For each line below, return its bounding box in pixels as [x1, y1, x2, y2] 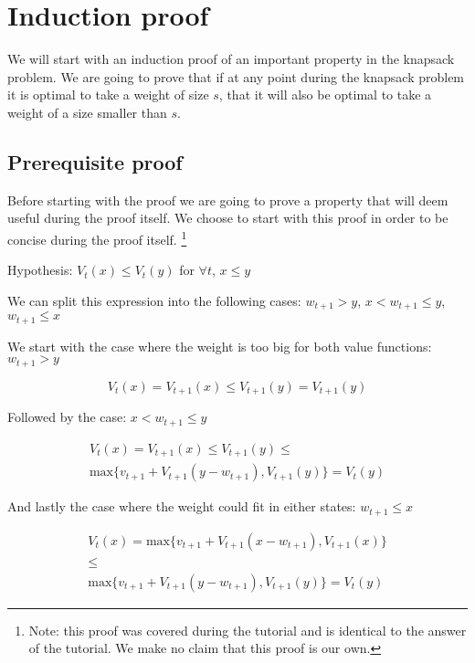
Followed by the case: [7, 407, 127, 426]
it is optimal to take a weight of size [7, 85, 209, 104]
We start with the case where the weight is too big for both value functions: [7, 336, 432, 355]
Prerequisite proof [7, 147, 183, 175]
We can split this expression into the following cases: [7, 290, 301, 310]
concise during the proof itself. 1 [7, 226, 187, 248]
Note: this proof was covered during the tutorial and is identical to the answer [28, 620, 467, 639]
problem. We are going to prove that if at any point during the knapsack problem [7, 67, 465, 86]
